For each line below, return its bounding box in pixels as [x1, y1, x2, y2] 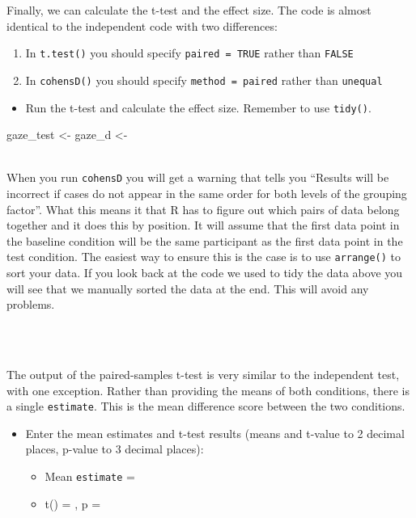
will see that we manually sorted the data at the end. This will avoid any [6, 280, 369, 297]
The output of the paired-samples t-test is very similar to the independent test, [6, 366, 400, 382]
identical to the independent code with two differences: [6, 17, 278, 34]
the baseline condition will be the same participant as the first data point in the [6, 232, 403, 249]
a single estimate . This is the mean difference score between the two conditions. [6, 398, 405, 415]
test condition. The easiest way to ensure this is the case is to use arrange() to [6, 248, 401, 265]
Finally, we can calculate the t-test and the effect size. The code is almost [6, 2, 371, 18]
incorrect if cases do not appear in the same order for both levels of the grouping [6, 185, 407, 201]
